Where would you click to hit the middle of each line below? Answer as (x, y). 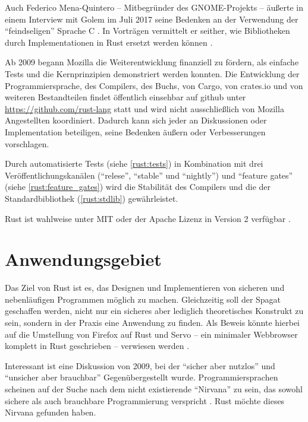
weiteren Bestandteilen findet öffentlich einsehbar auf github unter (125, 97)
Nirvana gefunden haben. (51, 412)
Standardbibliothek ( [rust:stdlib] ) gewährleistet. (92, 198)
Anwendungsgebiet (83, 259)
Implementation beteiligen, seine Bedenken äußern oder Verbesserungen (135, 131)
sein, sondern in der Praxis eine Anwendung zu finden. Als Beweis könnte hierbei (152, 322)
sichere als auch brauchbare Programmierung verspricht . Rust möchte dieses (145, 400)
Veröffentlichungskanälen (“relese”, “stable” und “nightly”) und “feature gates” (149, 175)
